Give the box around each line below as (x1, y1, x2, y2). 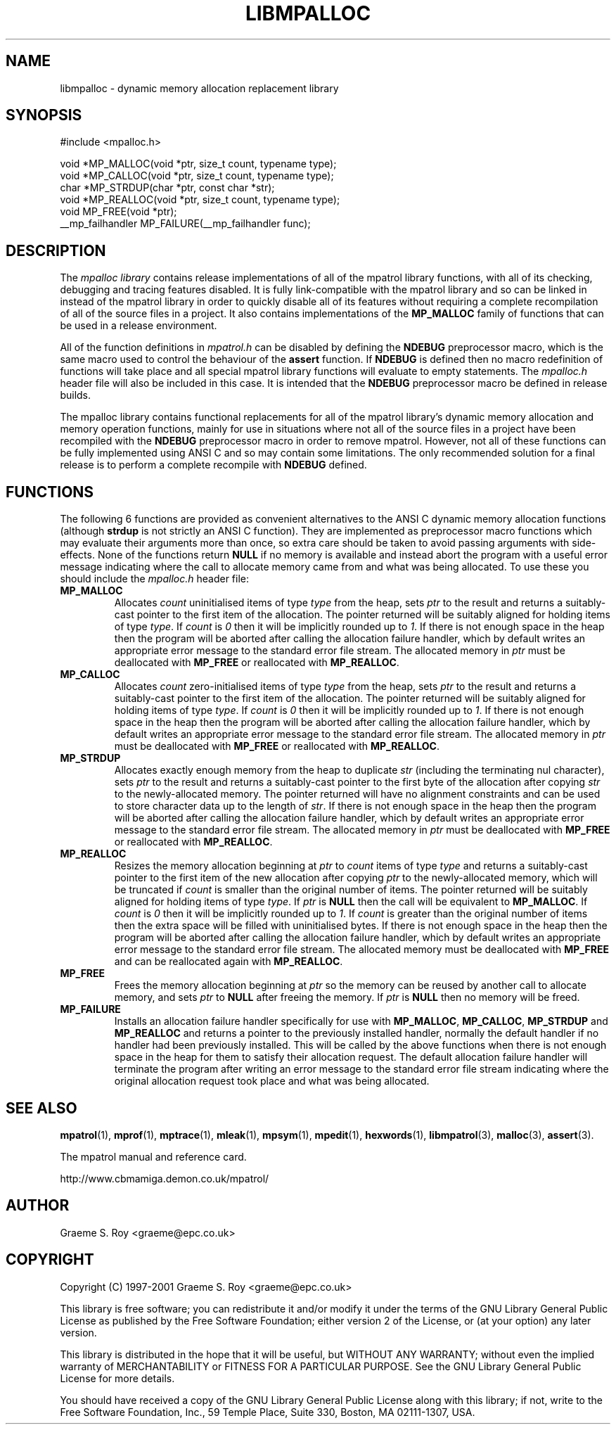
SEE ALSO (6, 1099, 77, 1117)
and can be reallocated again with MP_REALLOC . (114, 955, 343, 968)
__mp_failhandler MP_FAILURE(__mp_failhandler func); (60, 217, 311, 230)
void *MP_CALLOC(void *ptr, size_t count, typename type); (60, 170, 334, 182)
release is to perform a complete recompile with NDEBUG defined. (60, 459, 367, 471)
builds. (60, 389, 91, 402)
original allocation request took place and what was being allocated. (114, 1075, 430, 1087)
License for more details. (60, 1372, 175, 1384)
